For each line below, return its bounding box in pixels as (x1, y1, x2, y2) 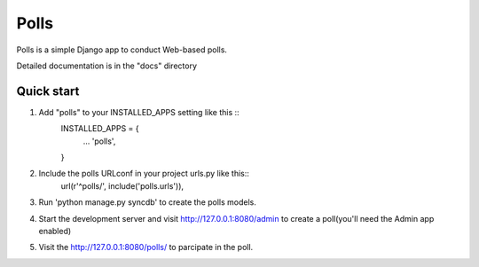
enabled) (38, 225, 72, 236)
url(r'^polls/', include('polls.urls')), (60, 180, 185, 191)
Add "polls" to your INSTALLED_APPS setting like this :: (38, 106, 239, 117)
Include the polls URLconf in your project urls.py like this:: (38, 169, 250, 179)
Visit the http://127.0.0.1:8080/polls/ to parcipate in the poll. (38, 242, 254, 253)
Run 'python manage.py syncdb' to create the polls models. (38, 197, 257, 208)
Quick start (16, 83, 80, 98)
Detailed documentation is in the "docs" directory (16, 60, 198, 71)
